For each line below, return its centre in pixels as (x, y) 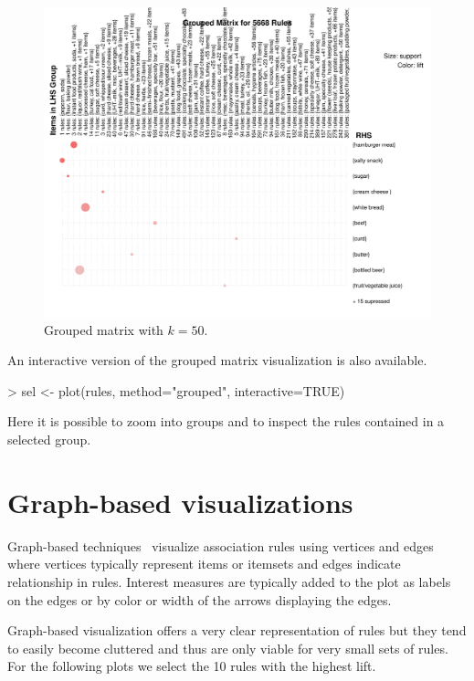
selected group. (49, 440)
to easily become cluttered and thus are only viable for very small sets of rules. (228, 648)
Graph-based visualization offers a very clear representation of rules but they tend (237, 630)
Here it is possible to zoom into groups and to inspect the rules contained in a (226, 421)
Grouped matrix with (104, 329)
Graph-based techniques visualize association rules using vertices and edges (221, 545)
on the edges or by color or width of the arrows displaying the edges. (200, 599)
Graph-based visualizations (180, 502)
